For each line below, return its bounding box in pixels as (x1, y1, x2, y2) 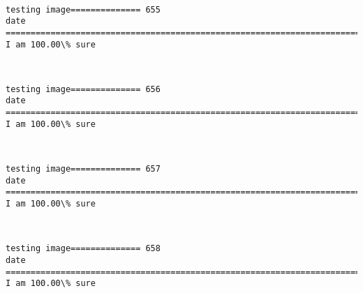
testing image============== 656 (6, 84, 161, 94)
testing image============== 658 (6, 243, 161, 254)
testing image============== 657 (6, 164, 161, 174)
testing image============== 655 (6, 4, 161, 15)
